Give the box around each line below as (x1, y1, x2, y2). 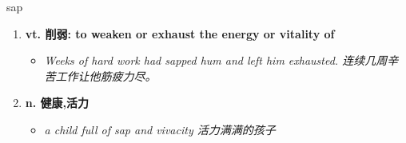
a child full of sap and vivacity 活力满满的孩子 (44, 121, 276, 137)
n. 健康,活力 (25, 94, 90, 111)
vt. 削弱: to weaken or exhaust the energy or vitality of (25, 25, 335, 42)
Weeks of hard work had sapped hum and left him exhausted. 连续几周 (44, 52, 388, 69)
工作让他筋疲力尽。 (55, 67, 157, 84)
